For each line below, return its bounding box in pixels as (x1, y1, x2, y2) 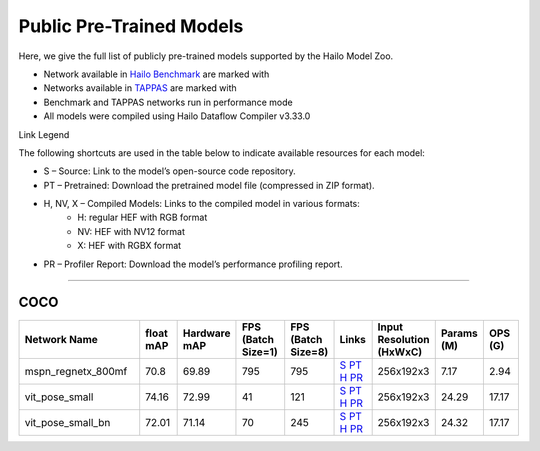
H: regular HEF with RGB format (77, 211, 208, 224)
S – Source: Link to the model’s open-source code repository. (43, 165, 296, 177)
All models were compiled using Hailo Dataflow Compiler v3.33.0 (43, 110, 311, 122)
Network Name (24, 332, 99, 346)
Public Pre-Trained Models (18, 15, 244, 37)
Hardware (182, 326, 231, 340)
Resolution (377, 332, 430, 346)
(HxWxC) (377, 345, 423, 359)
